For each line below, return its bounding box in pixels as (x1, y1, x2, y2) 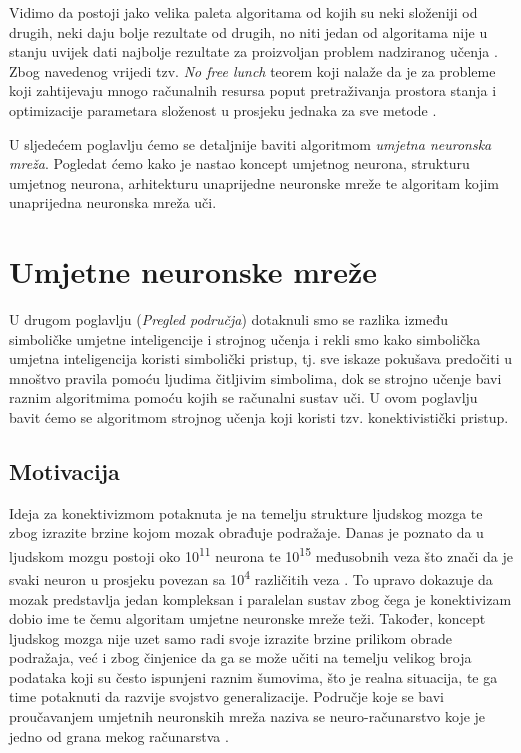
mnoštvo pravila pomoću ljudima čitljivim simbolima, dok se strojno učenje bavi (9, 367, 502, 388)
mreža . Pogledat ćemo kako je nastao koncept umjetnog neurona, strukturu (9, 153, 470, 174)
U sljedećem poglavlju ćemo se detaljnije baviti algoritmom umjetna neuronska (9, 133, 492, 154)
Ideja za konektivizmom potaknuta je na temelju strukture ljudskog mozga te (9, 502, 483, 523)
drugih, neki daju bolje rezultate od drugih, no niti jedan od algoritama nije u (9, 21, 488, 42)
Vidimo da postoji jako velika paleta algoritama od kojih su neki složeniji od (9, 2, 478, 22)
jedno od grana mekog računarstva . (9, 725, 229, 746)
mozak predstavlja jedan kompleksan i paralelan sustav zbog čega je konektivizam (9, 588, 512, 609)
